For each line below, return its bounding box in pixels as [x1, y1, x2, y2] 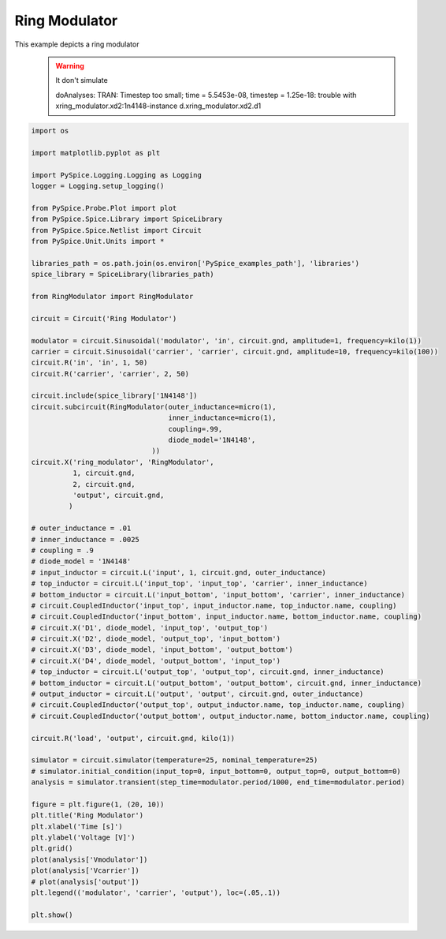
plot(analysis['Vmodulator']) [31, 855, 148, 864]
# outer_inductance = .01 [31, 524, 132, 533]
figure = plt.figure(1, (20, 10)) [31, 799, 165, 809]
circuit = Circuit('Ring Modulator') [31, 314, 177, 323]
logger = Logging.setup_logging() [31, 181, 165, 191]
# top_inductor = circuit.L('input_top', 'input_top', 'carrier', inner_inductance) [31, 579, 368, 588]
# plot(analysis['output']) [31, 877, 139, 886]
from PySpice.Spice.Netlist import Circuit [31, 226, 203, 234]
